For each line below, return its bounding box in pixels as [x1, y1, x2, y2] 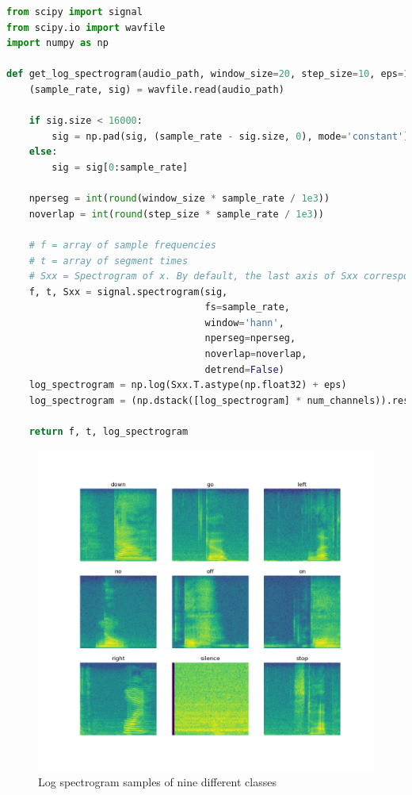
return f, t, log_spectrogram [29, 426, 189, 438]
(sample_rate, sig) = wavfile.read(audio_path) [29, 83, 284, 95]
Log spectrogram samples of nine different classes [38, 773, 277, 789]
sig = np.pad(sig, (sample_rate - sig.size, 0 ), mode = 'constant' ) [51, 130, 410, 142]
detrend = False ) [204, 363, 284, 375]
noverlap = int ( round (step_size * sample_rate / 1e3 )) [29, 208, 325, 220]
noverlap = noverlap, [204, 348, 307, 360]
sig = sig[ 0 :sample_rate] [51, 161, 189, 173]
